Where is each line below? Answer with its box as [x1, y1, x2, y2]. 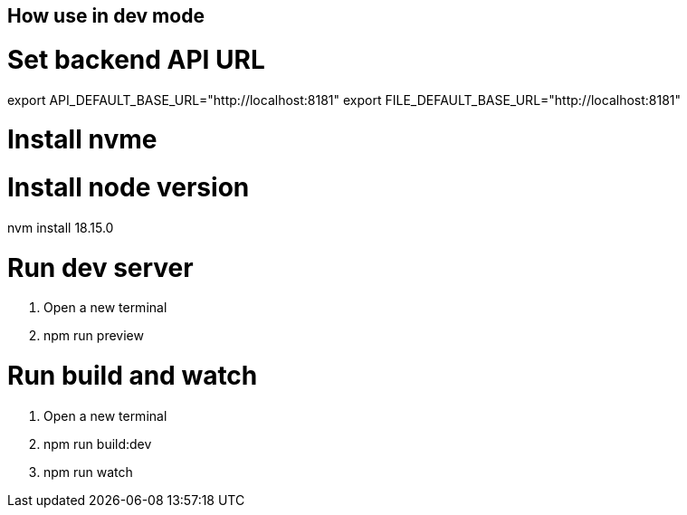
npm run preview [43, 328, 144, 344]
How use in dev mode [7, 5, 205, 27]
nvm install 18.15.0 [7, 219, 114, 235]
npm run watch [43, 463, 133, 480]
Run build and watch [7, 360, 258, 391]
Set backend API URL [7, 43, 265, 75]
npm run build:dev [43, 435, 152, 452]
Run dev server [7, 252, 194, 283]
